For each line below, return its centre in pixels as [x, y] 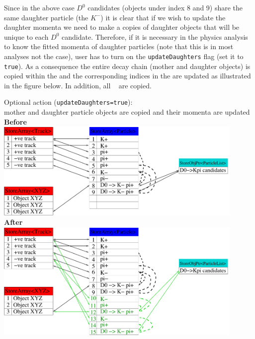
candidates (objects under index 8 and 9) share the [165, 7]
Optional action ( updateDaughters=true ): [68, 102]
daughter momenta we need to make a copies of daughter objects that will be [122, 27]
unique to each [26, 36]
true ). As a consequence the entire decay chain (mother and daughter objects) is [127, 66]
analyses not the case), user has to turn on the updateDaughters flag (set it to [124, 56]
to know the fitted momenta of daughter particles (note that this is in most [119, 46]
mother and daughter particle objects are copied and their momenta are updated [127, 112]
